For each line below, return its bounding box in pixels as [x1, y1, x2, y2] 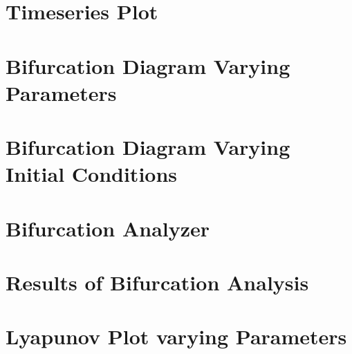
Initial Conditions [6, 160, 178, 188]
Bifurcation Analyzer [6, 214, 210, 242]
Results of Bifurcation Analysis [6, 268, 309, 297]
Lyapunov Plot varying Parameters [6, 322, 347, 351]
